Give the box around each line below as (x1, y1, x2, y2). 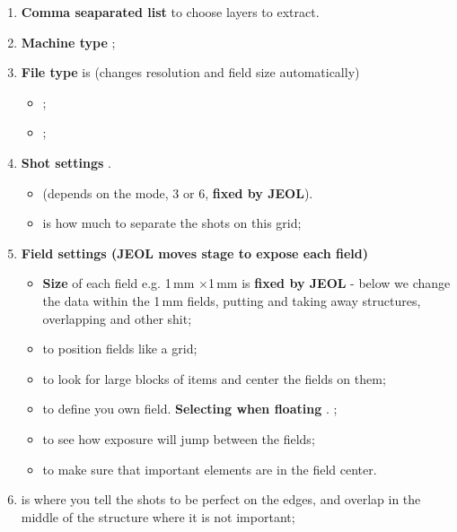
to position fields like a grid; (42, 339, 198, 358)
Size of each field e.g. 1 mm (42, 274, 195, 292)
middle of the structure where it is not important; (21, 507, 295, 526)
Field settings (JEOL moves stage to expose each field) (21, 243, 368, 262)
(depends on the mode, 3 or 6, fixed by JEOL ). (42, 183, 313, 202)
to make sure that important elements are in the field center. (42, 459, 377, 478)
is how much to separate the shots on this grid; (42, 214, 302, 232)
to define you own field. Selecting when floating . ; (42, 399, 338, 418)
